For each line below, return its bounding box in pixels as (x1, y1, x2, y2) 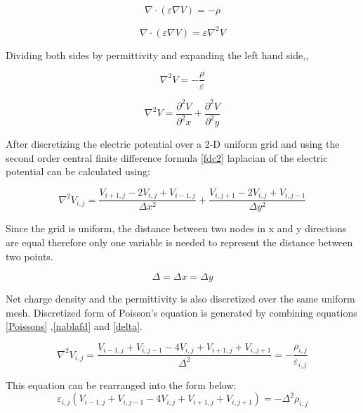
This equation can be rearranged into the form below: (6, 377, 237, 392)
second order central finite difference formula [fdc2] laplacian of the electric (6, 150, 328, 165)
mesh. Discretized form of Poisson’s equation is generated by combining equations (6, 305, 357, 319)
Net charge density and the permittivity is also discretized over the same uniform (6, 291, 355, 306)
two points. (6, 248, 53, 263)
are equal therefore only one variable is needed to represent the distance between (6, 234, 353, 249)
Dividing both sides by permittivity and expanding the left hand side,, (6, 47, 309, 62)
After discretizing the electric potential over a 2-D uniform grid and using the (6, 136, 340, 151)
